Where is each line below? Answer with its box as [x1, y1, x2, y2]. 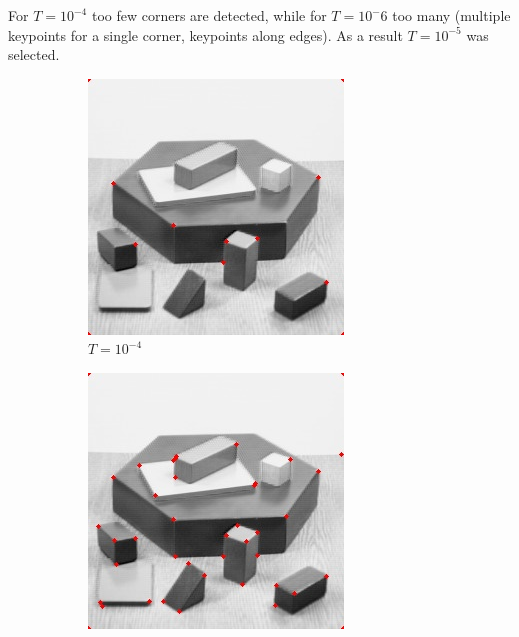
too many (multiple [392, 5, 511, 25]
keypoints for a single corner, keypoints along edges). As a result [8, 24, 403, 45]
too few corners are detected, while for [91, 5, 327, 25]
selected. [8, 44, 60, 65]
